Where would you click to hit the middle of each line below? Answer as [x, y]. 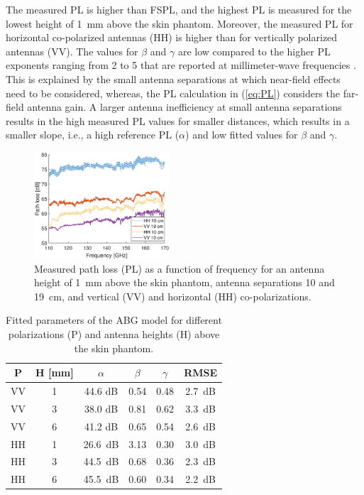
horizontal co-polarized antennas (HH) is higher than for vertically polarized [172, 37]
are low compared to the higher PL [254, 51]
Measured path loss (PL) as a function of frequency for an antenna [180, 268]
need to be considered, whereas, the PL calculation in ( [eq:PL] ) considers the [173, 93]
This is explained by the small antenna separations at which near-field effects [173, 78]
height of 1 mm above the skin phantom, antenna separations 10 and [184, 282]
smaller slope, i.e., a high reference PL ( [93, 135]
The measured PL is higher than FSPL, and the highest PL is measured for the [179, 9]
